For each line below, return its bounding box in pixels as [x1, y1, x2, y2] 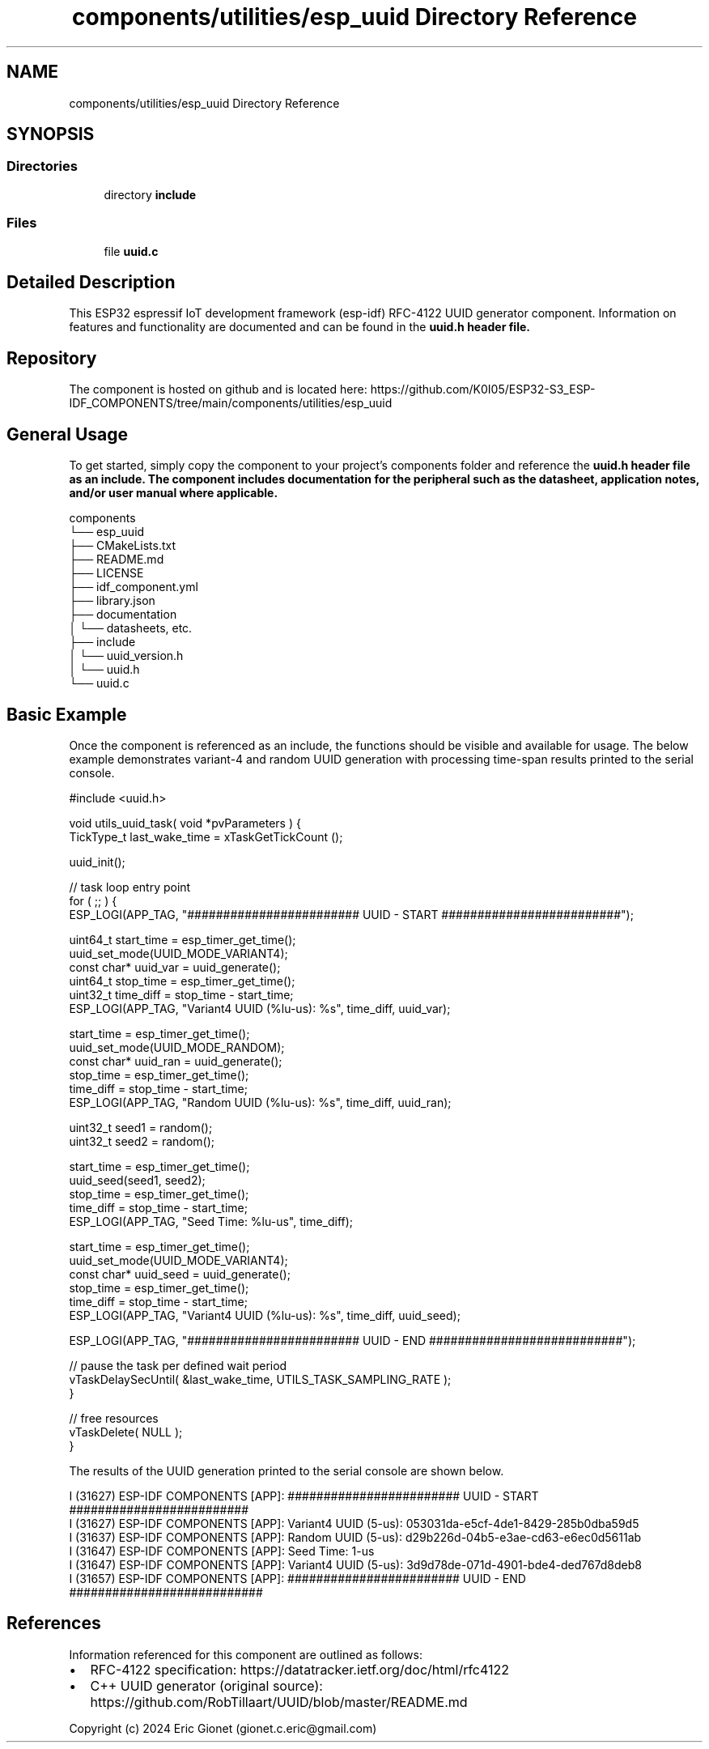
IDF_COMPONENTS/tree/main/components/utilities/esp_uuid [69, 396, 393, 411]
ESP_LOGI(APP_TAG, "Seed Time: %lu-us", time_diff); [69, 1214, 354, 1228]
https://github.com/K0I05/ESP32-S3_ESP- [370, 382, 596, 397]
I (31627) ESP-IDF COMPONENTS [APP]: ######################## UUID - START [69, 1488, 539, 1503]
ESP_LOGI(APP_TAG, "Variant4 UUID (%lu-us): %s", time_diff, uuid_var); [69, 1001, 451, 1015]
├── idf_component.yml [69, 580, 198, 594]
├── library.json [69, 594, 155, 608]
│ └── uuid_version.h [69, 649, 184, 663]
